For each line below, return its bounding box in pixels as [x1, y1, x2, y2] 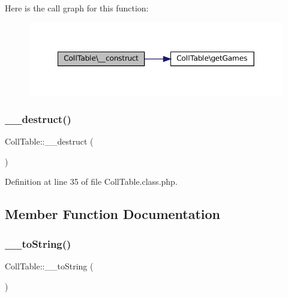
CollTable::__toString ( [5, 259, 94, 272]
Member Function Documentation [5, 205, 221, 223]
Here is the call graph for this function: [5, 2, 149, 14]
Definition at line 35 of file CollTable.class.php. [5, 175, 178, 188]
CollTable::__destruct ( [5, 135, 94, 148]
